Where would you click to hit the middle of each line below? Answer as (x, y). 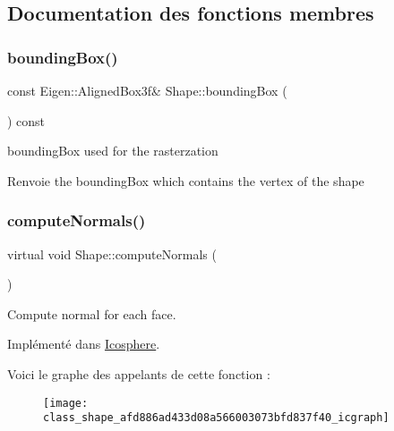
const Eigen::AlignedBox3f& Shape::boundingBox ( (147, 90)
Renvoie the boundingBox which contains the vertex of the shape (186, 180)
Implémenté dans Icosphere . (84, 344)
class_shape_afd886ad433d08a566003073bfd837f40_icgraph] (216, 418)
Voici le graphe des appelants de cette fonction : (139, 373)
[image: (66, 403)
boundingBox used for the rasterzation (113, 151)
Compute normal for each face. (92, 313)
